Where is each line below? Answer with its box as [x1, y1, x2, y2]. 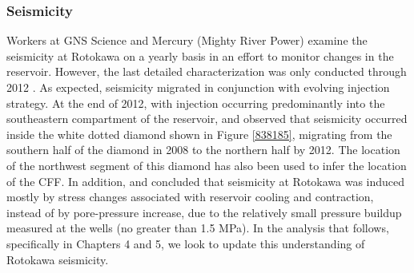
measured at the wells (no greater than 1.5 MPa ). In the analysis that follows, [6, 220, 389, 236]
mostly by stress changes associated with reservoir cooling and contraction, [6, 188, 374, 205]
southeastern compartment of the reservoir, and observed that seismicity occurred [6, 110, 408, 127]
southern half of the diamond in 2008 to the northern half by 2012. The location [6, 141, 400, 158]
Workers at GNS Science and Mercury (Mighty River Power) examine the [6, 32, 368, 49]
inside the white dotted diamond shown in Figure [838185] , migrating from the [6, 125, 392, 142]
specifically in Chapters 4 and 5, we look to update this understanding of [6, 235, 365, 251]
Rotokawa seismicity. [6, 251, 109, 267]
